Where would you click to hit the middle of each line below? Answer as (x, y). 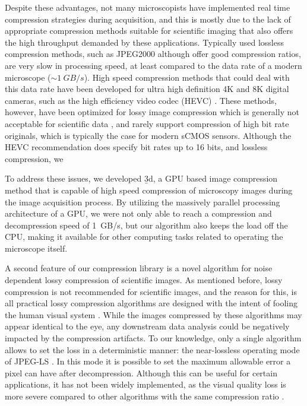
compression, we (34, 158)
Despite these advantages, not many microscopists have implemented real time (148, 7)
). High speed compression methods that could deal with (187, 77)
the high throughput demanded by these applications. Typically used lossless (144, 42)
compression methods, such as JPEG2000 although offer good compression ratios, (153, 54)
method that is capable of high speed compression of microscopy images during (149, 190)
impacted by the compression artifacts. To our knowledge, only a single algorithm (153, 338)
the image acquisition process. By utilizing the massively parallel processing (143, 202)
